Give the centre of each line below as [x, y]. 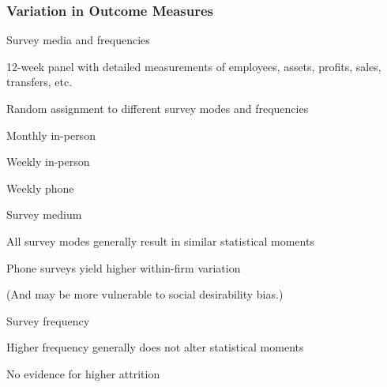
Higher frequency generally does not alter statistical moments [155, 347]
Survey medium [44, 214]
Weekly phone [40, 188]
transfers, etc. [39, 82]
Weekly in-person [48, 162]
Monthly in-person [51, 135]
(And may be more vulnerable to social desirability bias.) [145, 294]
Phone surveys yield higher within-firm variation [124, 267]
